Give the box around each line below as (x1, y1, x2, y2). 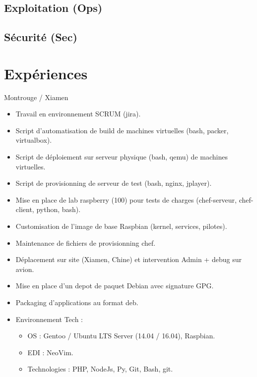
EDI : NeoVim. (27, 347, 73, 357)
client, (15, 204, 34, 215)
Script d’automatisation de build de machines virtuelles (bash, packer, (15, 125, 229, 135)
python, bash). (36, 204, 81, 215)
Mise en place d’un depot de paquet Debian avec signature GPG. (15, 280, 214, 291)
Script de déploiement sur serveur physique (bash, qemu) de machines (15, 152, 228, 162)
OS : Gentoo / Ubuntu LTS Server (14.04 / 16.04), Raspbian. (27, 330, 215, 341)
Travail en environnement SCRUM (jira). (15, 108, 141, 119)
